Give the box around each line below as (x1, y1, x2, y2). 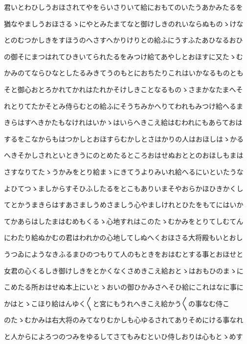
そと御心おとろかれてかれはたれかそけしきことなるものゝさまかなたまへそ (4, 84, 243, 94)
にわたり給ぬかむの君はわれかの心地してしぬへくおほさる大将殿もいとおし (4, 232, 243, 243)
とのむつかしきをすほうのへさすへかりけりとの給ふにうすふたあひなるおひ (4, 35, 243, 45)
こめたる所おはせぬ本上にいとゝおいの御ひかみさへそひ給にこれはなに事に (4, 282, 244, 292)
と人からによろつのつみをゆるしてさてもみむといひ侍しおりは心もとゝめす (4, 331, 243, 341)
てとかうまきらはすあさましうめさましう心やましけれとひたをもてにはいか (4, 199, 244, 210)
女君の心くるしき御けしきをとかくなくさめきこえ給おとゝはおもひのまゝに (4, 265, 244, 275)
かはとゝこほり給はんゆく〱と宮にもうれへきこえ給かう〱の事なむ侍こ (4, 298, 230, 308)
